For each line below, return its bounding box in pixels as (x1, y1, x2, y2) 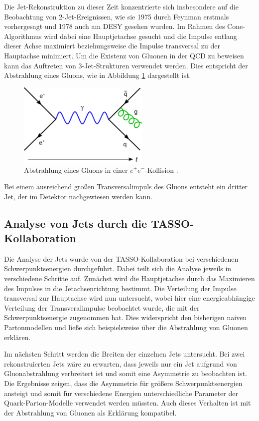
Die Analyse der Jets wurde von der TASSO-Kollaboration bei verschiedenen (4, 253, 239, 264)
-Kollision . (145, 164, 178, 175)
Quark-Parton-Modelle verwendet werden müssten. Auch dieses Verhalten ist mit (4, 398, 251, 408)
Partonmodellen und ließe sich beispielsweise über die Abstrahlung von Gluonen (4, 322, 248, 333)
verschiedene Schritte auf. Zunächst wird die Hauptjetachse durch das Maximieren (4, 273, 255, 284)
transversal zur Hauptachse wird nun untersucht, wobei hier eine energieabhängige (4, 293, 255, 303)
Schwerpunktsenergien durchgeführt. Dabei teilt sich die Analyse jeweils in (4, 263, 232, 274)
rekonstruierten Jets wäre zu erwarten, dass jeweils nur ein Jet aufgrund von (4, 358, 237, 369)
